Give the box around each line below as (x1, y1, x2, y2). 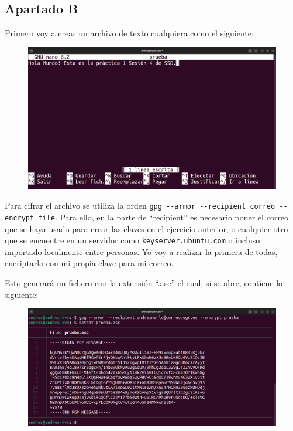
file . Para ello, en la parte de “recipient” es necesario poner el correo (38, 211, 289, 223)
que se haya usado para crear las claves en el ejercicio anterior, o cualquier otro (5, 222, 288, 235)
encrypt (5, 213, 35, 222)
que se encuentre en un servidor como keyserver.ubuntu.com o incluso (5, 234, 260, 246)
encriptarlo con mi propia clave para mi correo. (5, 257, 174, 269)
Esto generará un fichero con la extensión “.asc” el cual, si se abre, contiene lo (5, 276, 283, 289)
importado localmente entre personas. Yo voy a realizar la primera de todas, (5, 245, 278, 257)
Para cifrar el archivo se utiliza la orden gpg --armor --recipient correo (5, 199, 275, 212)
